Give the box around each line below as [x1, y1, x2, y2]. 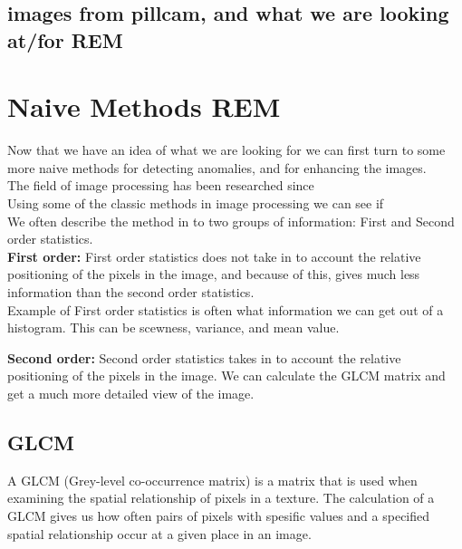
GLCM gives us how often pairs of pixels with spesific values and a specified [7, 506, 430, 525]
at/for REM [7, 25, 123, 53]
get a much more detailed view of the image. [7, 384, 255, 403]
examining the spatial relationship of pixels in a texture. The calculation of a [7, 488, 435, 507]
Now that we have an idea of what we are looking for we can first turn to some [7, 140, 446, 159]
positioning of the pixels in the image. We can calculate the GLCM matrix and [7, 366, 446, 385]
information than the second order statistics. [7, 283, 255, 302]
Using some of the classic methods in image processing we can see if [7, 194, 384, 213]
